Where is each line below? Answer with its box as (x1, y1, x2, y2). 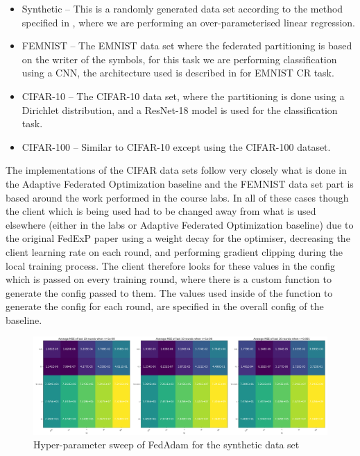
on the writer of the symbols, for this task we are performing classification (22, 51, 337, 66)
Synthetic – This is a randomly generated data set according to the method (22, 1, 343, 15)
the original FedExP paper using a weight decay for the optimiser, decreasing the (6, 231, 350, 245)
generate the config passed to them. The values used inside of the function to (6, 285, 333, 300)
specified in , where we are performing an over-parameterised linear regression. (22, 15, 355, 29)
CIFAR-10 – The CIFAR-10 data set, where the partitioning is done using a (22, 88, 345, 103)
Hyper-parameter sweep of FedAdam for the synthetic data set (33, 437, 300, 452)
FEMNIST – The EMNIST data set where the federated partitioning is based (22, 38, 352, 53)
